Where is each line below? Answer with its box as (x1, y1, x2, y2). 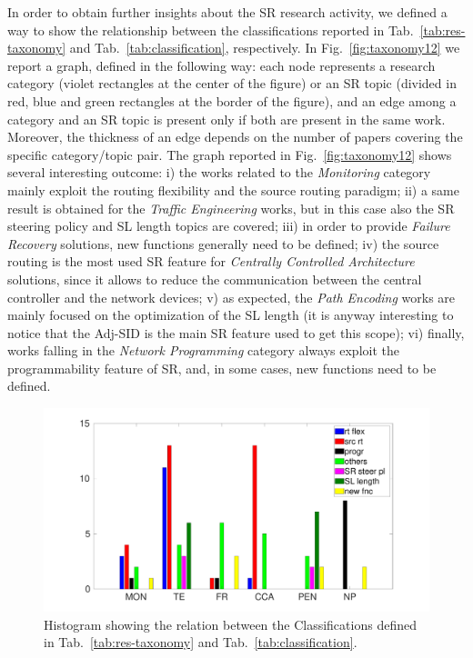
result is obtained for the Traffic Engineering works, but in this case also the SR (7, 198, 455, 217)
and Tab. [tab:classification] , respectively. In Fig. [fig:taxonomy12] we (69, 38, 460, 57)
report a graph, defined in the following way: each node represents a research (7, 55, 436, 75)
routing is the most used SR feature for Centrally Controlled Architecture (7, 252, 415, 271)
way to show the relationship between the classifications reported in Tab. (7, 20, 414, 39)
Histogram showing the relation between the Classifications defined (44, 614, 417, 633)
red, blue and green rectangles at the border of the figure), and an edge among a (7, 91, 457, 110)
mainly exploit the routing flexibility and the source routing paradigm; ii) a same (7, 180, 459, 199)
